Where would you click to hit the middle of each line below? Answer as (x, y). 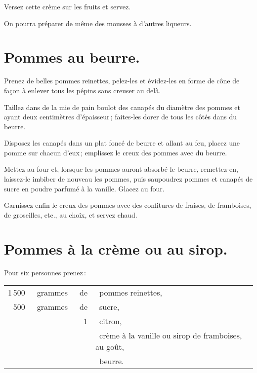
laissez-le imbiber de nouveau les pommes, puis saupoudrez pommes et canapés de (128, 179)
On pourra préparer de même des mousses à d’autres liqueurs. (98, 23)
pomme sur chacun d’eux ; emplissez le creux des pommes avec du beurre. (116, 152)
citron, (111, 321)
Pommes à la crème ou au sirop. (116, 248)
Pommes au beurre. (72, 57)
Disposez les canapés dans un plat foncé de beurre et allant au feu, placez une (122, 143)
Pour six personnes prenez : (45, 272)
